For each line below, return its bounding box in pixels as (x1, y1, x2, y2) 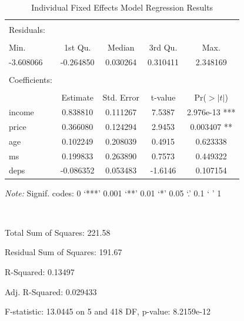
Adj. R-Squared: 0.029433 (5, 285, 97, 297)
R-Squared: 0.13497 (5, 265, 75, 277)
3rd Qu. (149, 41, 178, 53)
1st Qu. (64, 41, 91, 53)
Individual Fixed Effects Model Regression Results (31, 1, 213, 13)
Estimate (61, 91, 94, 103)
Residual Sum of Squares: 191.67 (5, 246, 122, 258)
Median (108, 41, 135, 53)
